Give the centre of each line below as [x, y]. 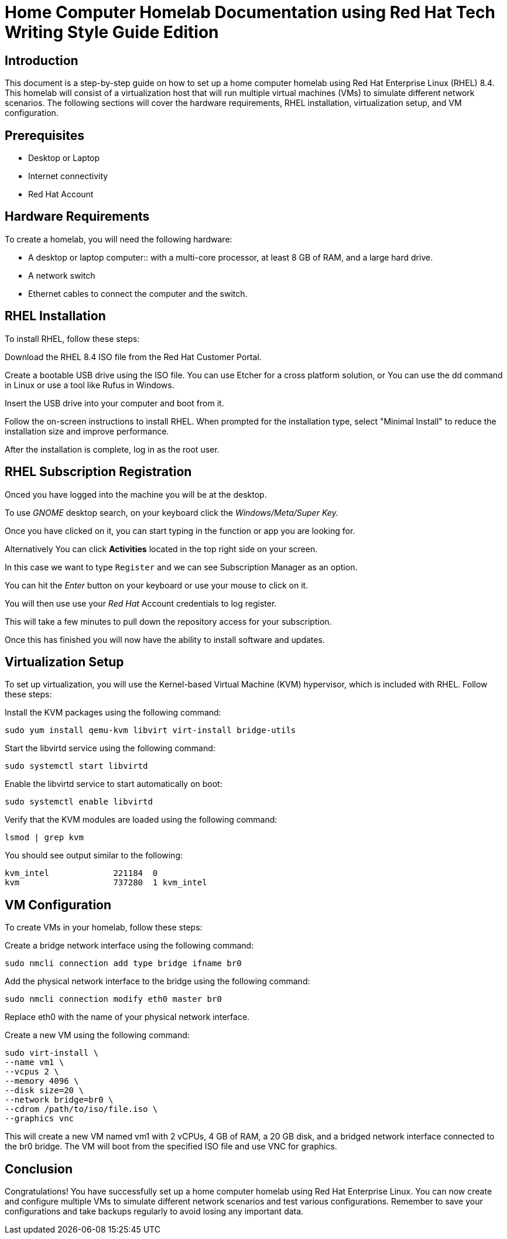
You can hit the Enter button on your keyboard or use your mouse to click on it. [157, 585]
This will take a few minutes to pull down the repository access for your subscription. [168, 621]
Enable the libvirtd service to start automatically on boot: [114, 784]
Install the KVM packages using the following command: [113, 713]
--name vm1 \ [35, 1062]
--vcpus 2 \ [32, 1072]
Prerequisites [44, 135]
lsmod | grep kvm [44, 838]
